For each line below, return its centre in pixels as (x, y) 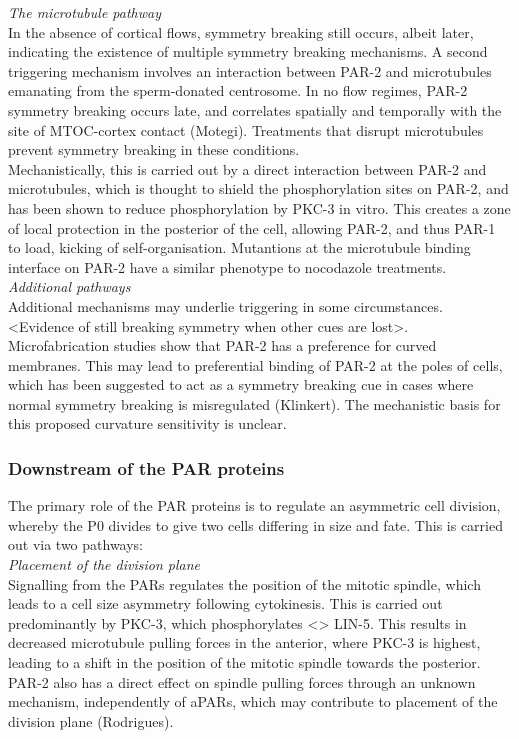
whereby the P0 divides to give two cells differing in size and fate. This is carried (255, 524)
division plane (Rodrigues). (91, 720)
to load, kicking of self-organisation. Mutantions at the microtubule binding (239, 247)
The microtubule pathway (84, 12)
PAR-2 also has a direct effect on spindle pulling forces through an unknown (242, 681)
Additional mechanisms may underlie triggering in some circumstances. (225, 305)
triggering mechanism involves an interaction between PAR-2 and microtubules (250, 70)
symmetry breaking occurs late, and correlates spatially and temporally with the (255, 109)
